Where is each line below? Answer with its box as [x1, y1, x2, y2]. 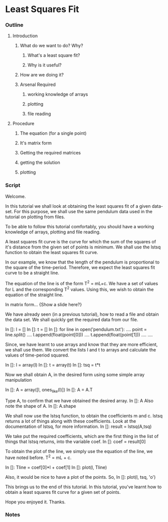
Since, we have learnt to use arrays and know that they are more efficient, [5, 341, 158, 347]
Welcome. [5, 193, 26, 199]
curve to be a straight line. [5, 270, 59, 276]
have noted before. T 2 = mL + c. [5, 454, 72, 461]
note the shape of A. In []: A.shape [5, 403, 76, 409]
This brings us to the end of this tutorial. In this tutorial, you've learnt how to [5, 484, 162, 490]
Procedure [12, 121, 35, 127]
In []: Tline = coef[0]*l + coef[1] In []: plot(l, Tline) [5, 464, 107, 470]
